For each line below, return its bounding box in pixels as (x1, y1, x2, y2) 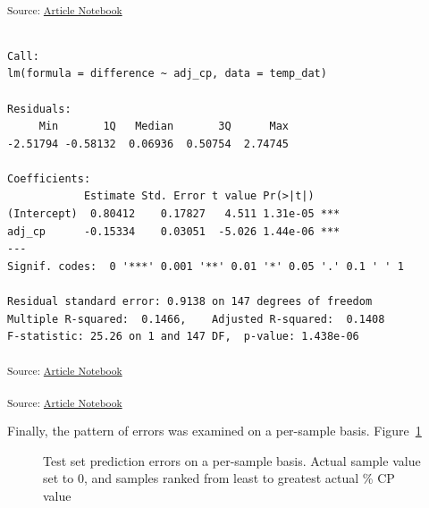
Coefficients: (7, 172, 91, 185)
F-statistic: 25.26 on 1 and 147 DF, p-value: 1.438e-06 (7, 330, 359, 343)
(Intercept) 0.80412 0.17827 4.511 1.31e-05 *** (7, 207, 341, 221)
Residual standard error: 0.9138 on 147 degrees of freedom (7, 295, 373, 309)
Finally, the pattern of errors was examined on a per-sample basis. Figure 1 (7, 421, 422, 440)
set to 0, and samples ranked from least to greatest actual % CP (43, 469, 395, 487)
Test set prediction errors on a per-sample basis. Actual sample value (43, 451, 421, 470)
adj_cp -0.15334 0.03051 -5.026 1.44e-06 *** (7, 224, 341, 238)
